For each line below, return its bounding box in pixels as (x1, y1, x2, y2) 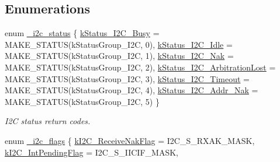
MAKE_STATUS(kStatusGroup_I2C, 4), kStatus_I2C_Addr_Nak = (5, 84, 258, 96)
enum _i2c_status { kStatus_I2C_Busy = (5, 27, 160, 39)
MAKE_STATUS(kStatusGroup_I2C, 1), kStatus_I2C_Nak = (5, 50, 234, 62)
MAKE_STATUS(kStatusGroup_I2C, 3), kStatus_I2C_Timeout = (5, 72, 250, 84)
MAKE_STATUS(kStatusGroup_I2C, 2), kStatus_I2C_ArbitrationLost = (5, 61, 276, 73)
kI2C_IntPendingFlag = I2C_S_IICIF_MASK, (5, 146, 178, 158)
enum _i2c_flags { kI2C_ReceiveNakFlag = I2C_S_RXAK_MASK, (5, 134, 255, 146)
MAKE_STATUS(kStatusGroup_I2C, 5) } (5, 95, 160, 107)
